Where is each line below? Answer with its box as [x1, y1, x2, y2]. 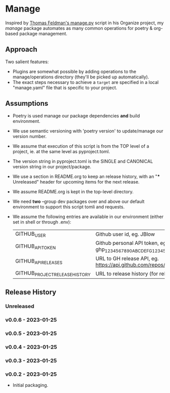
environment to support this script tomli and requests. [12, 203, 125, 210]
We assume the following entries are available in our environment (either [12, 213, 163, 220]
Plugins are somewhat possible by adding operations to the [12, 68, 137, 74]
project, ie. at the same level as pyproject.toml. [12, 148, 110, 154]
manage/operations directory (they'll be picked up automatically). [12, 74, 149, 80]
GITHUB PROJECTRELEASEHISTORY [15, 269, 91, 278]
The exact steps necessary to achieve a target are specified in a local [12, 79, 159, 85]
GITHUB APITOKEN [15, 242, 56, 250]
